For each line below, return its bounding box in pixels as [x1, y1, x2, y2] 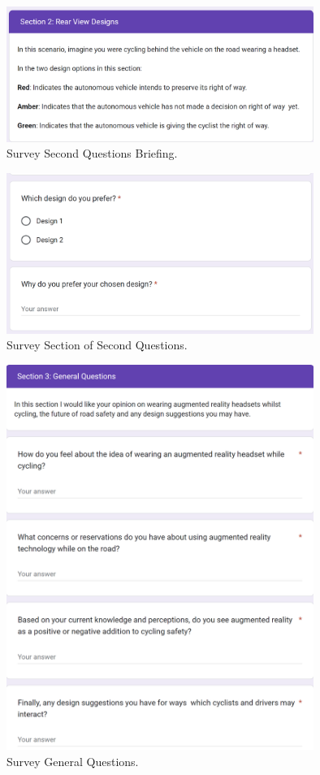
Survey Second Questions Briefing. [6, 145, 178, 162]
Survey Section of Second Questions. [6, 336, 188, 353]
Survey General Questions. [6, 752, 139, 769]
